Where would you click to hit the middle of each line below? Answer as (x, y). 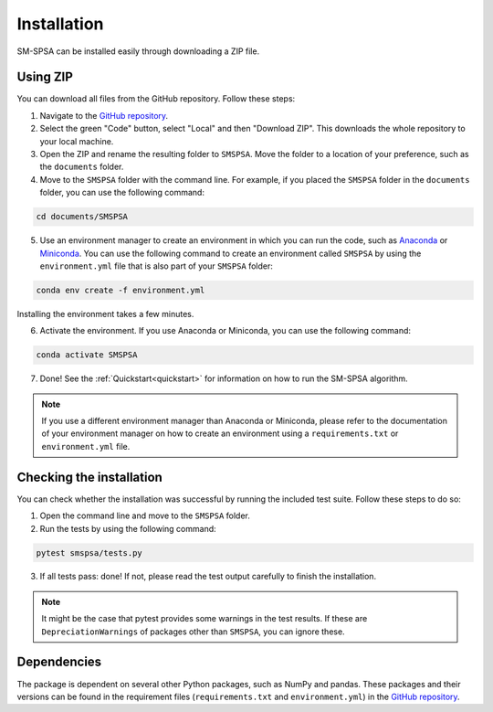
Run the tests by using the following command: (128, 528)
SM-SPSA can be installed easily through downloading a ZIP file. (138, 51)
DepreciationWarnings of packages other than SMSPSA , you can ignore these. (194, 632)
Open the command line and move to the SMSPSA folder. (145, 515)
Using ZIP (45, 77)
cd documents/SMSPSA (82, 217)
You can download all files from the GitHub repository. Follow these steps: (156, 99)
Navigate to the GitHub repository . (104, 115)
